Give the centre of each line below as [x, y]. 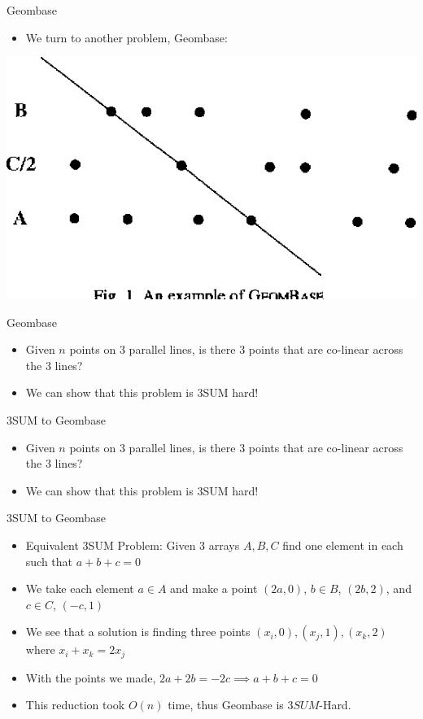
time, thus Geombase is [226, 705]
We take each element [80, 588]
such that [49, 561]
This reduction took [75, 705]
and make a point [214, 588]
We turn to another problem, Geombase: [126, 37]
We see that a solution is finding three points [138, 632]
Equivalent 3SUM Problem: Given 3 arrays [133, 545]
